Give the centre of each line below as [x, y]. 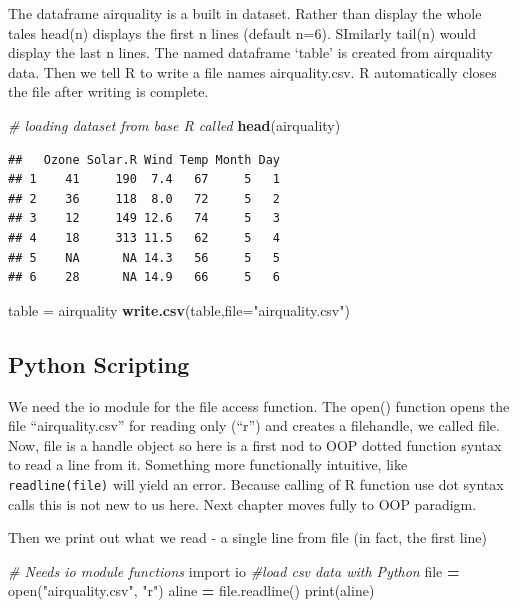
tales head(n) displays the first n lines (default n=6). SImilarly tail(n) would [242, 32]
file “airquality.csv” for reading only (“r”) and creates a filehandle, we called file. [254, 425]
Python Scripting [99, 363]
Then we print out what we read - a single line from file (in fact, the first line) [248, 537]
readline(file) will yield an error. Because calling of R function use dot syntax [256, 483]
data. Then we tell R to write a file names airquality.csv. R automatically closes [252, 71]
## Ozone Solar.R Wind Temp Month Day [144, 159]
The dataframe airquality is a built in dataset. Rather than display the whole [245, 13]
